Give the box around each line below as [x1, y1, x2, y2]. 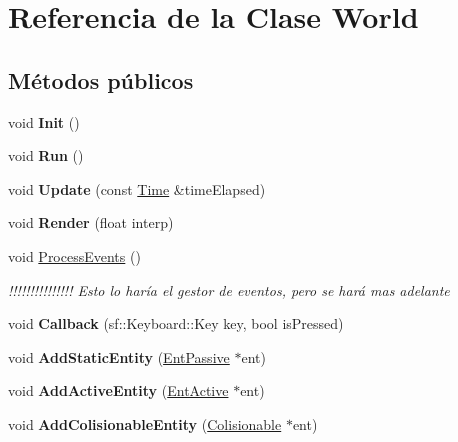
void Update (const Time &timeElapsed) [8, 178, 266, 199]
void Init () [8, 111, 80, 132]
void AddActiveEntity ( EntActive [8, 380, 229, 401]
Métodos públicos [8, 64, 194, 95]
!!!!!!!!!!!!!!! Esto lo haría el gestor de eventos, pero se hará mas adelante [8, 279, 450, 300]
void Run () [8, 145, 84, 166]
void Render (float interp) [8, 212, 174, 233]
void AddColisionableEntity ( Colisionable [8, 413, 282, 434]
